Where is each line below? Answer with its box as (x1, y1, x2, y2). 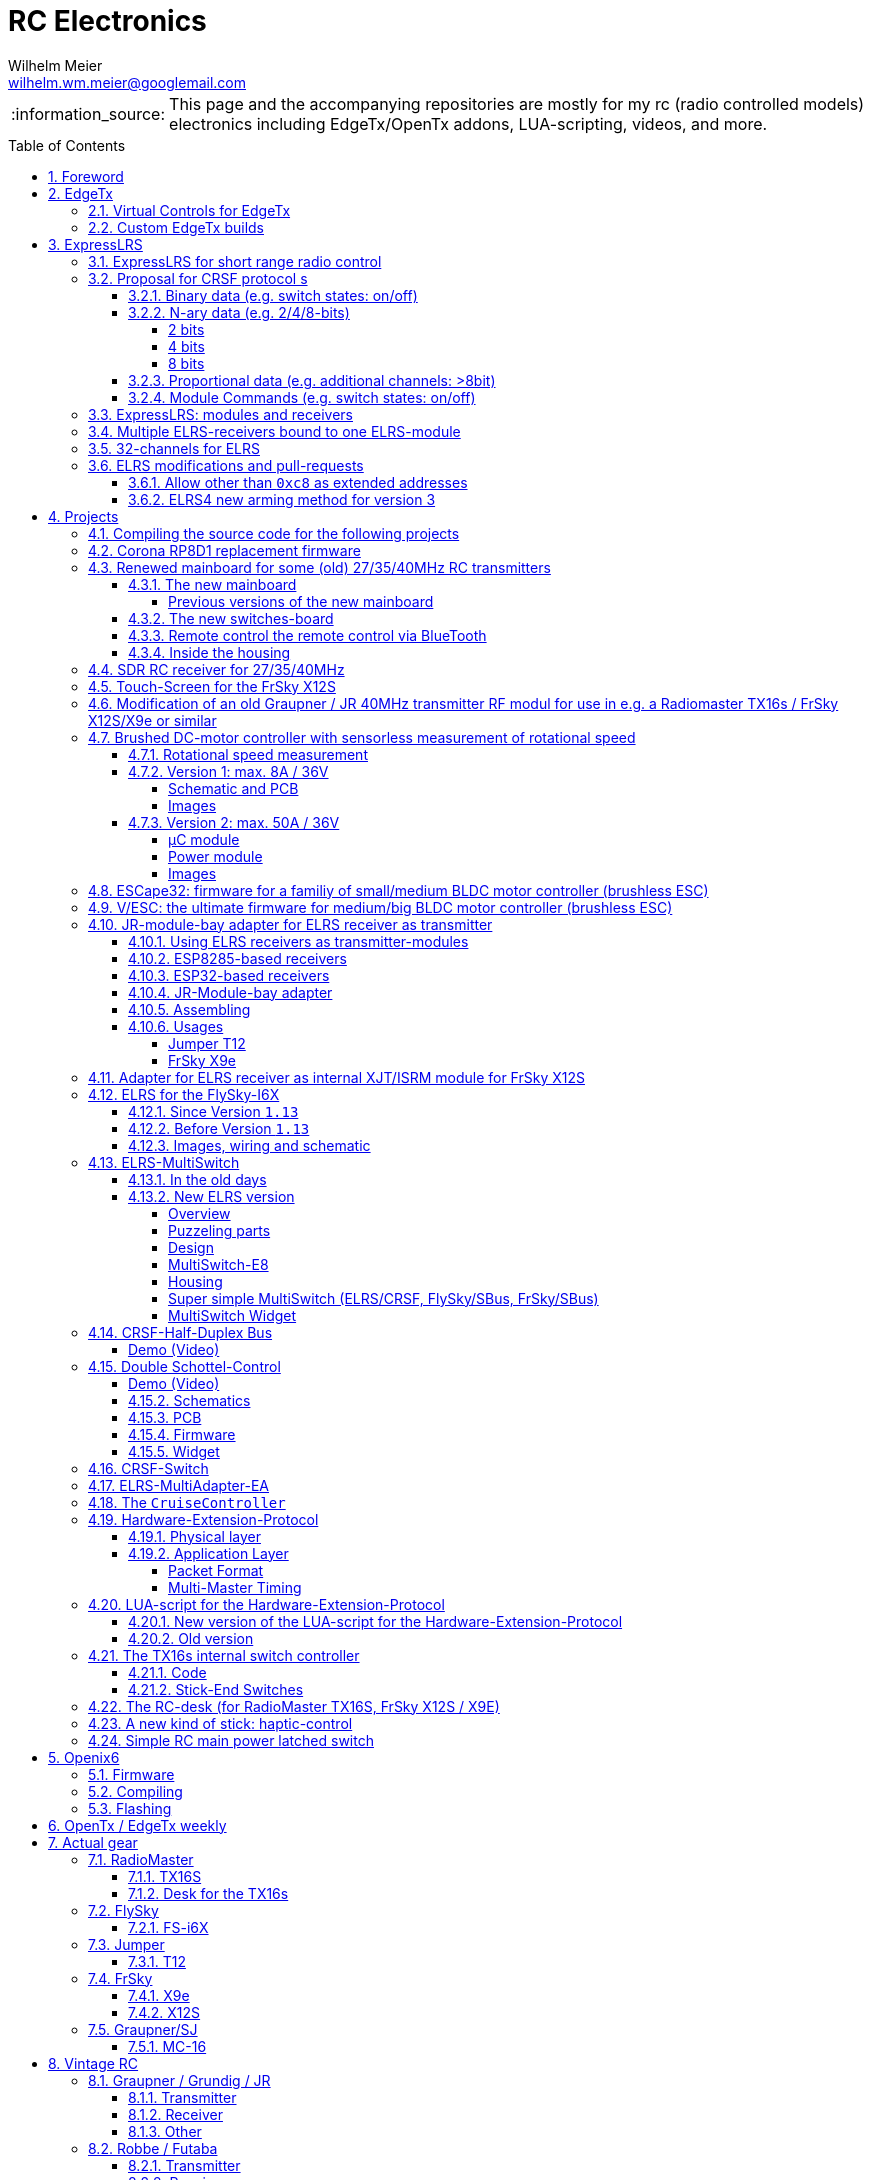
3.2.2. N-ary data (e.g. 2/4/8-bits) (128, 303, 350, 321)
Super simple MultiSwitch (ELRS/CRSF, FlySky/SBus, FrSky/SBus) (168, 1289, 599, 1307)
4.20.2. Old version (128, 1629, 254, 1647)
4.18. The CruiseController (88, 1493, 286, 1511)
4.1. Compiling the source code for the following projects (88, 524, 460, 542)
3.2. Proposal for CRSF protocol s (88, 269, 308, 287)
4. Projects (48, 507, 119, 525)
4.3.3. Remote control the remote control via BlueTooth (128, 626, 487, 644)
